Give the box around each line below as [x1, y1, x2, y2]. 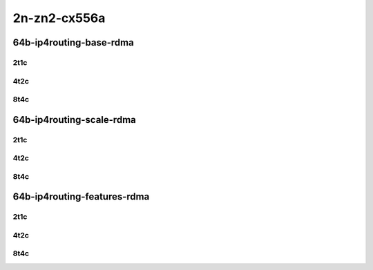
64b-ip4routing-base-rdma [12, 37, 134, 48]
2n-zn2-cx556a [12, 10, 106, 26]
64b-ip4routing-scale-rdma [12, 114, 136, 126]
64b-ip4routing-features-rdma [12, 191, 150, 203]
